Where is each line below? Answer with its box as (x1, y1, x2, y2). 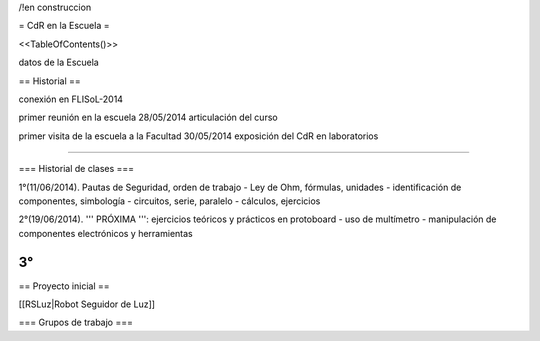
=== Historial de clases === (18, 163, 135, 175)
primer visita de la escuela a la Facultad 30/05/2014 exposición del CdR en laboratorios (18, 130, 379, 142)
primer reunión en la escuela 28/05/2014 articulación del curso (18, 111, 279, 124)
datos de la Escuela (18, 56, 99, 69)
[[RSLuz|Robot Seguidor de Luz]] (18, 298, 155, 310)
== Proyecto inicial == (18, 280, 110, 292)
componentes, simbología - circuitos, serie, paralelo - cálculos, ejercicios (18, 195, 321, 207)
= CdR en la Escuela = (18, 20, 110, 32)
